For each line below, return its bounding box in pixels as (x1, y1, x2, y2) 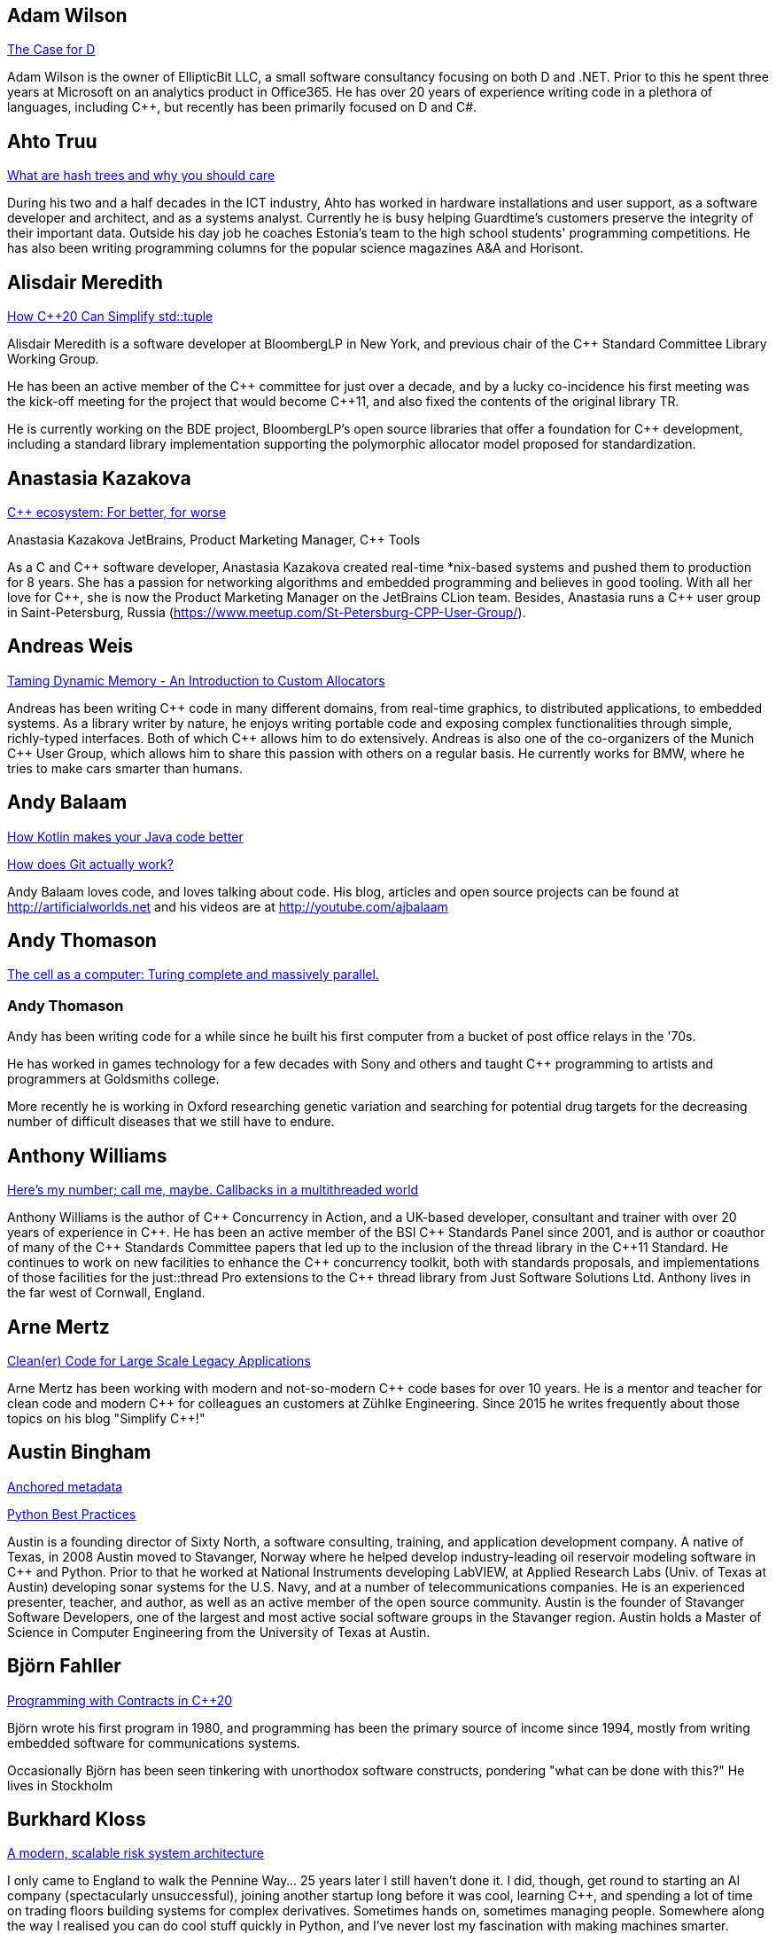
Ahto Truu (7, 129, 97, 153)
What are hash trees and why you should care (7, 168, 275, 184)
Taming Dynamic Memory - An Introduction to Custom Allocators (7, 672, 385, 688)
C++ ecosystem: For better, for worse (7, 504, 227, 520)
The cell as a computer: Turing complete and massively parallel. (7, 967, 379, 983)
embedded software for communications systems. (7, 1734, 300, 1750)
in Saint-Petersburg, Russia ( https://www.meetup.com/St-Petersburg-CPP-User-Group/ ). (7, 604, 526, 620)
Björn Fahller (7, 1655, 121, 1678)
